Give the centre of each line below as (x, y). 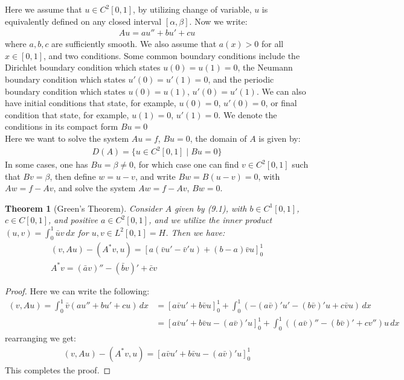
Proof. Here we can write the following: (77, 290)
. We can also (281, 91)
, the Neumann (265, 67)
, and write (155, 176)
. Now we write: (218, 21)
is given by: (280, 138)
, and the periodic (241, 79)
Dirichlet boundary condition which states (83, 67)
